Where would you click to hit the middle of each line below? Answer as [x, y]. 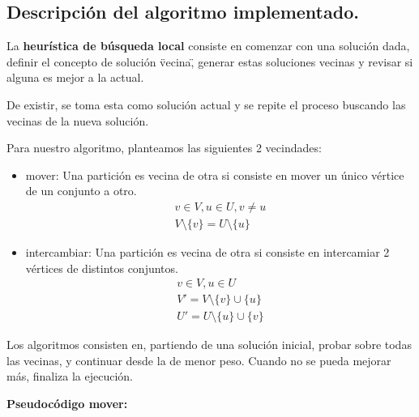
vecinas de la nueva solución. [78, 120]
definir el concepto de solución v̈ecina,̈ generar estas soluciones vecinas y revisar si [210, 61]
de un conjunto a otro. [81, 191]
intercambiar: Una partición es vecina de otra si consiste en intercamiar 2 [207, 252]
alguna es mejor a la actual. [75, 77]
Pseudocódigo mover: [67, 404]
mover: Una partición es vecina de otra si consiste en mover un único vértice [215, 174]
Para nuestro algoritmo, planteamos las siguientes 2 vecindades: [164, 148]
